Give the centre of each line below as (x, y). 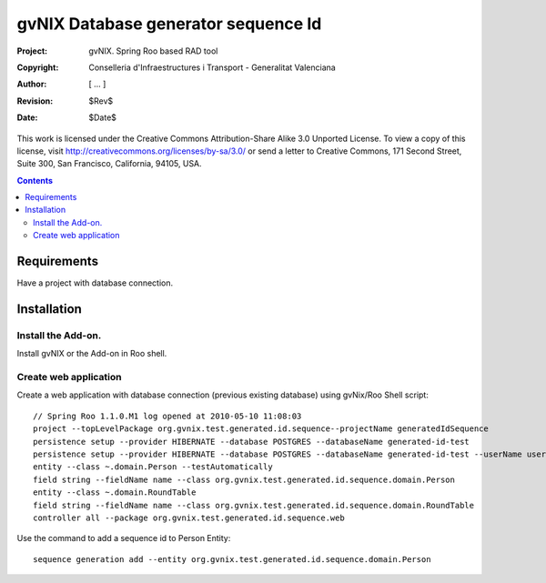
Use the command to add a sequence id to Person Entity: (124, 538)
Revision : (35, 101)
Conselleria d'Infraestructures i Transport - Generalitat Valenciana (212, 67)
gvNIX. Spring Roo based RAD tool (153, 51)
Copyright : (38, 67)
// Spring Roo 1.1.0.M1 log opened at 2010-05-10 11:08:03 (167, 416)
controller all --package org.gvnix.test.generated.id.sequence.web (189, 518)
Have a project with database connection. (95, 283)
